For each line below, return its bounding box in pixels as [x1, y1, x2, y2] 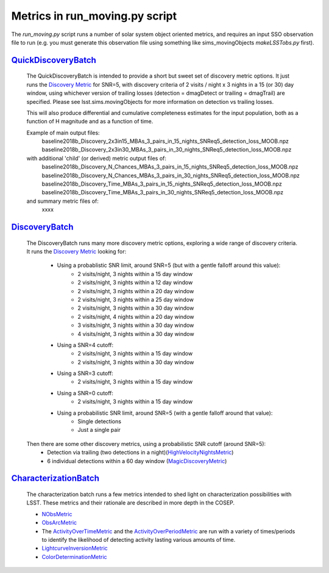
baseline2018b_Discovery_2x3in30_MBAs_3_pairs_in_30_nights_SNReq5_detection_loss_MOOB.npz [41, 146, 292, 153]
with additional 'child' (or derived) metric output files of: [26, 155, 167, 162]
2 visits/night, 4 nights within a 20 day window [77, 313, 194, 320]
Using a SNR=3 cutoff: [57, 370, 114, 377]
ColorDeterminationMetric [41, 553, 107, 560]
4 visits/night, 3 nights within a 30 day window [77, 330, 194, 337]
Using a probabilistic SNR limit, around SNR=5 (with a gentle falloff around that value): [57, 409, 273, 417]
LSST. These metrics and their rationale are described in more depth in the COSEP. [26, 499, 235, 506]
